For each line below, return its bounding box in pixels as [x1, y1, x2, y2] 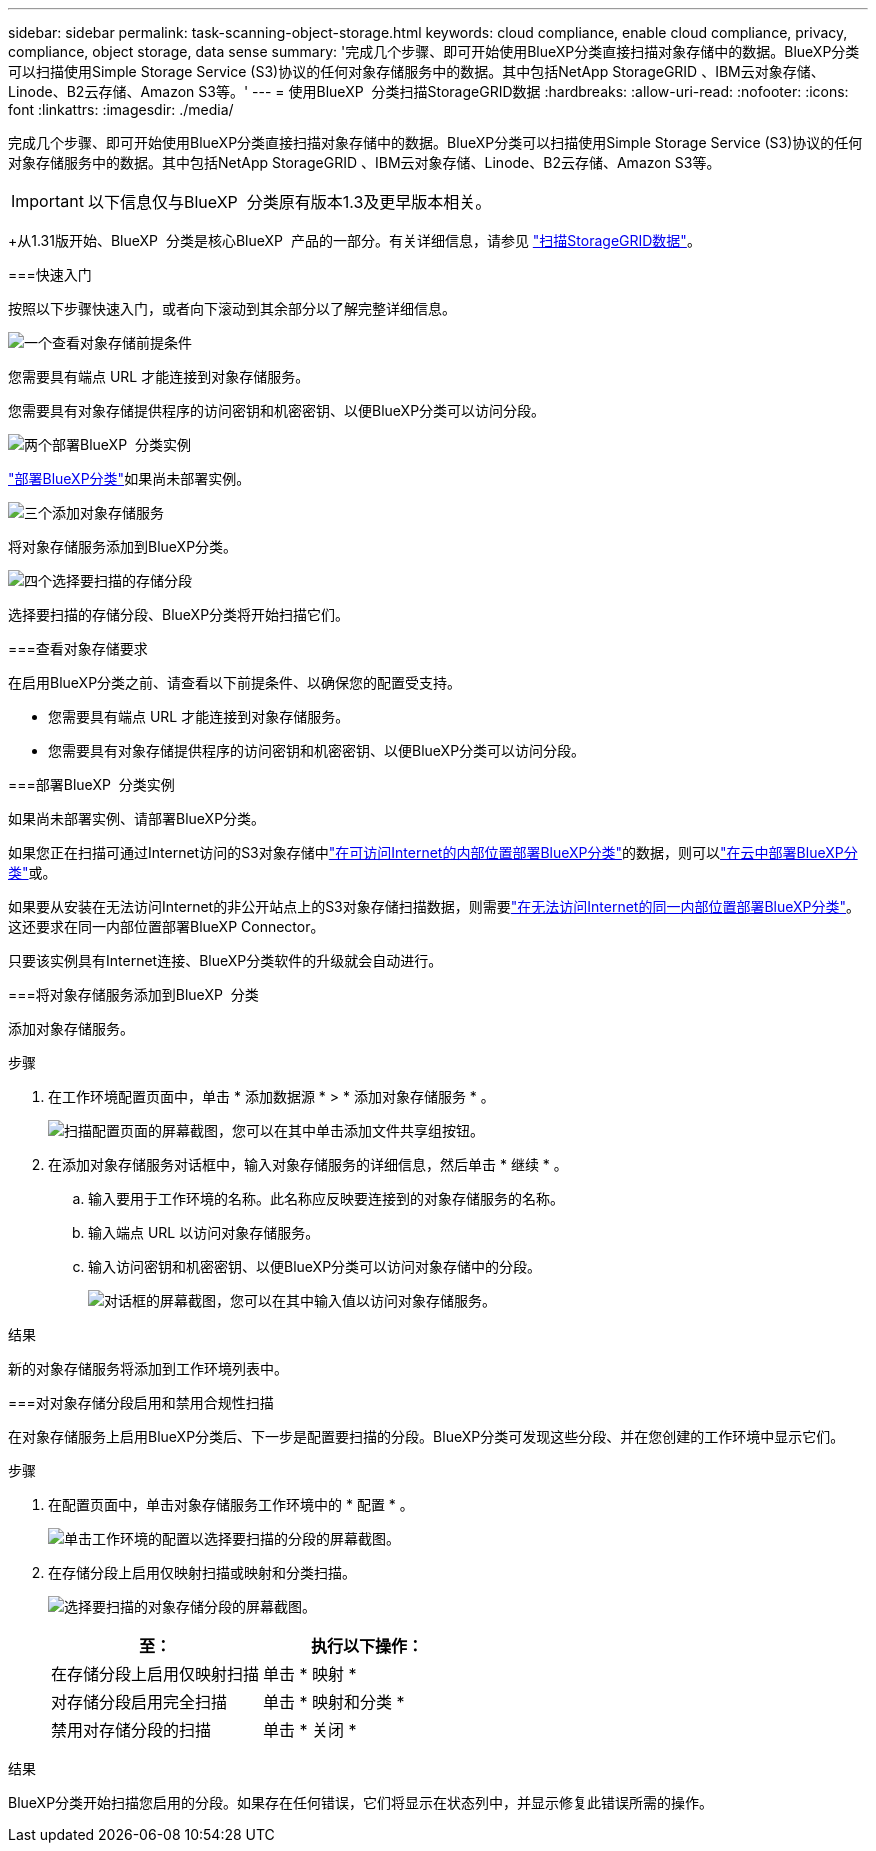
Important [11, 191, 84, 211]
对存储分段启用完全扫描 [51, 1692, 228, 1712]
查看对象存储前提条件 [52, 334, 192, 351]
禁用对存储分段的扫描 [51, 1720, 212, 1740]
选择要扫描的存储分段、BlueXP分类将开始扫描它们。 [8, 606, 350, 623]
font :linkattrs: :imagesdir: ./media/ [8, 101, 234, 118]
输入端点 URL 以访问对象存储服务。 [88, 1224, 320, 1241]
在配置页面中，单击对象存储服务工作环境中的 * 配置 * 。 [48, 1496, 414, 1513]
